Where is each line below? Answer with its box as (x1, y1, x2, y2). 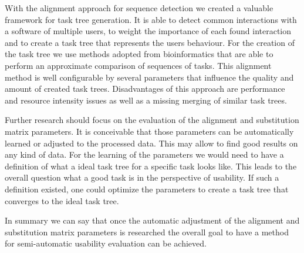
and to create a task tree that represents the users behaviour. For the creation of (5, 36, 295, 48)
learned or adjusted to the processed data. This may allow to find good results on (5, 137, 298, 149)
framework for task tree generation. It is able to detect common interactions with (5, 13, 297, 25)
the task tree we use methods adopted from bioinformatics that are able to (5, 48, 273, 60)
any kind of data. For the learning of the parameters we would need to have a (5, 148, 284, 161)
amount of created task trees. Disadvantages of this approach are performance (5, 82, 285, 95)
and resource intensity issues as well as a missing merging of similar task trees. (5, 94, 287, 106)
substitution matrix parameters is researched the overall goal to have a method (5, 225, 289, 238)
